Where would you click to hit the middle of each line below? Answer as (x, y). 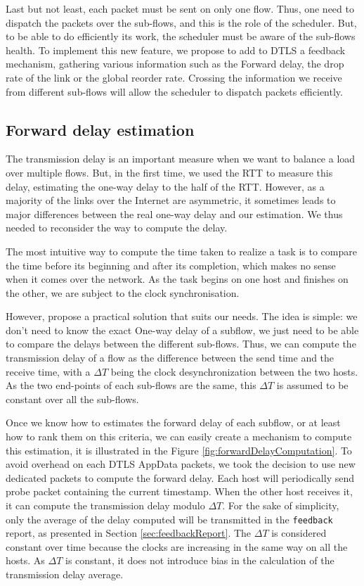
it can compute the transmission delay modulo (105, 505)
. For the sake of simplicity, (281, 505)
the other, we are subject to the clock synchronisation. (123, 292)
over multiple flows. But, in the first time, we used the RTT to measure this (169, 172)
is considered (299, 533)
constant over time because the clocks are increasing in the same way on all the (177, 546)
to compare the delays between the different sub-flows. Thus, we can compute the (181, 344)
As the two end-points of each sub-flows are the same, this (131, 385)
